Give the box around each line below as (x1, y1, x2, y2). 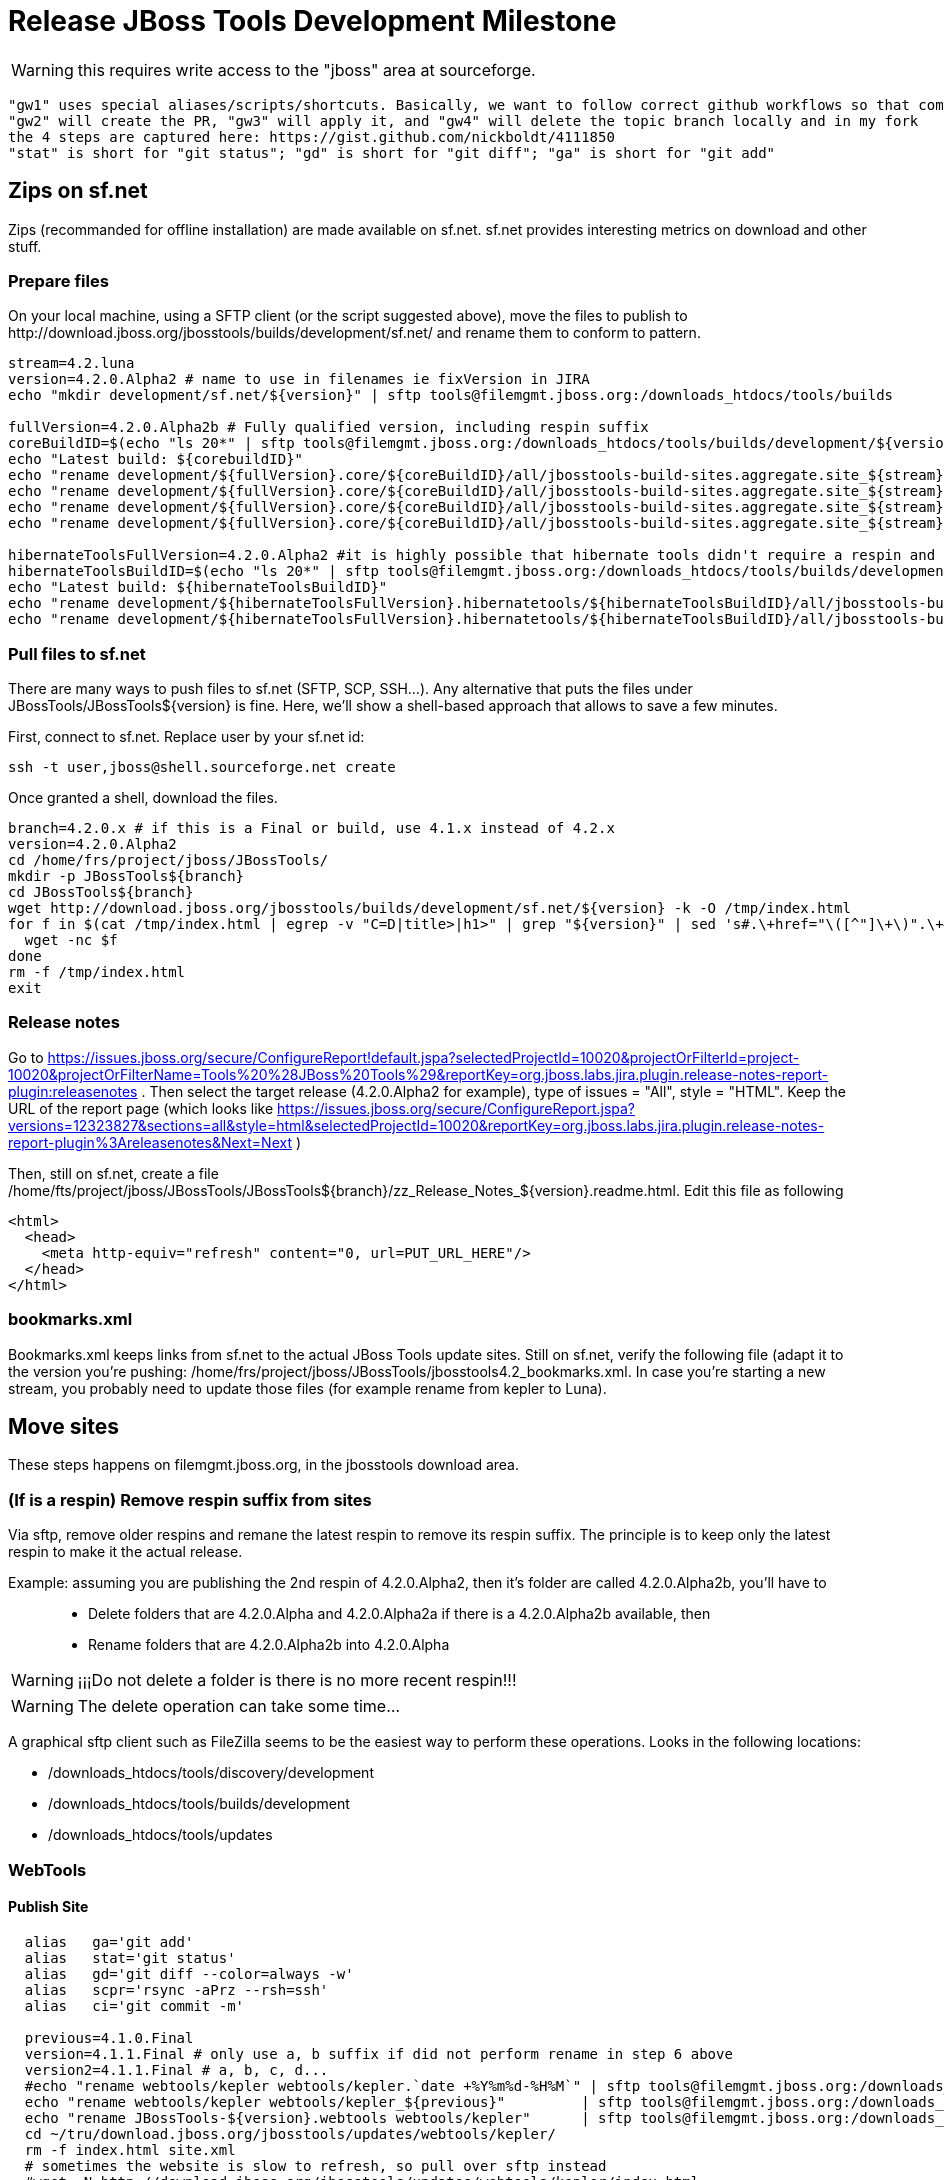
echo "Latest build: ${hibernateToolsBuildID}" (8, 579, 388, 596)
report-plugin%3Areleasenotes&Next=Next (8, 1133, 292, 1151)
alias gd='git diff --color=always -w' (24, 1965, 354, 1982)
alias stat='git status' (24, 1949, 236, 1966)
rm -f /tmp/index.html (8, 964, 186, 981)
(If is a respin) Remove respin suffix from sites (8, 1489, 372, 1510)
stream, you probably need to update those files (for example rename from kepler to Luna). (8, 1379, 607, 1397)
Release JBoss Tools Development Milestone (8, 4, 617, 38)
